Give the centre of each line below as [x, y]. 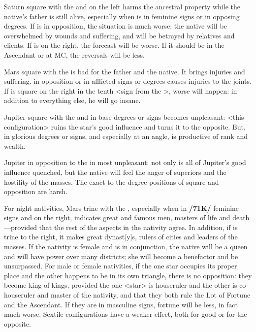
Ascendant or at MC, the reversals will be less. [74, 54]
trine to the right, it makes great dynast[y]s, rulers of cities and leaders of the [121, 237]
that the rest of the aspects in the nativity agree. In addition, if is [138, 227]
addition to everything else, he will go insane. [72, 100]
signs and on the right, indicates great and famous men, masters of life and [117, 217]
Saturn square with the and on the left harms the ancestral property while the [122, 6]
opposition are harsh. [36, 191]
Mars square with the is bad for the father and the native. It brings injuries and [125, 71]
